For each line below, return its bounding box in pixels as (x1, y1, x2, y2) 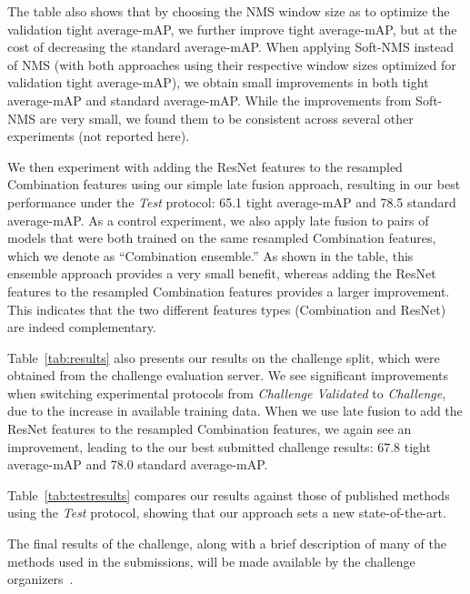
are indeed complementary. (7, 317, 156, 337)
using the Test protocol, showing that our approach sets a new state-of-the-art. (7, 503, 446, 522)
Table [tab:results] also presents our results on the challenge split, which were (7, 347, 440, 367)
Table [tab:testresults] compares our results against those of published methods (7, 485, 450, 504)
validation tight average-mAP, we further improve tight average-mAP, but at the (7, 19, 457, 38)
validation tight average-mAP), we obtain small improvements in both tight (7, 73, 429, 92)
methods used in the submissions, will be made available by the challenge (7, 551, 415, 570)
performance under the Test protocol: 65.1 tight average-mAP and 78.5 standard (7, 192, 456, 211)
